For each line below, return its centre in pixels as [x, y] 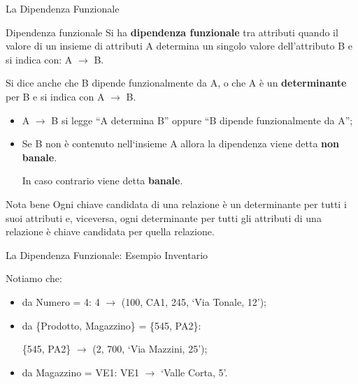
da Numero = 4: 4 [61, 301]
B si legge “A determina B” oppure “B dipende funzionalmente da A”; [202, 120]
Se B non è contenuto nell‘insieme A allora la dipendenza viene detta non [181, 143]
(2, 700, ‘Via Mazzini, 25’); [150, 349]
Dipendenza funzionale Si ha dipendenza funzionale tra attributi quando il [172, 32]
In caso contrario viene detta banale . [102, 180]
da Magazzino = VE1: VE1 [81, 372]
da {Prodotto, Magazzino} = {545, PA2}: [112, 325]
